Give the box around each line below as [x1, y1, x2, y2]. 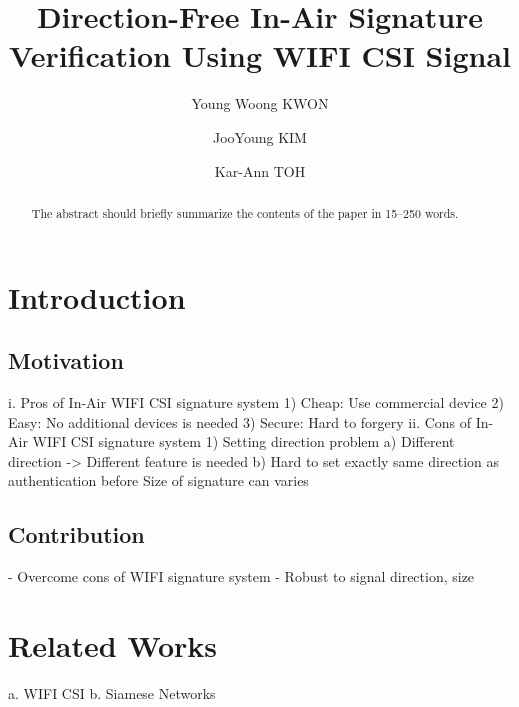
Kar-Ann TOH [214, 160, 306, 181]
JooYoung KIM [213, 126, 307, 147]
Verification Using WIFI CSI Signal [9, 35, 511, 76]
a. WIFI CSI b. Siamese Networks [8, 682, 216, 703]
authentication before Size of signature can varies [8, 470, 309, 491]
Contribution [8, 519, 145, 550]
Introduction [8, 276, 186, 317]
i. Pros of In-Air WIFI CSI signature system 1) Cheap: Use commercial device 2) [8, 391, 504, 412]
